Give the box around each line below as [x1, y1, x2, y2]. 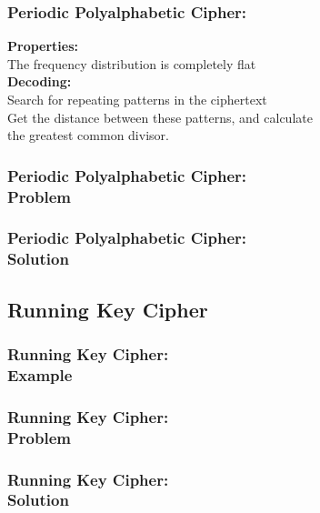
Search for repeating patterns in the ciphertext [7, 90, 267, 108]
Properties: [7, 36, 79, 55]
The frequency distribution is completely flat [7, 54, 256, 73]
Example [7, 363, 73, 386]
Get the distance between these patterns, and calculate [7, 107, 313, 126]
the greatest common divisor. [7, 126, 169, 145]
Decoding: [7, 72, 72, 91]
